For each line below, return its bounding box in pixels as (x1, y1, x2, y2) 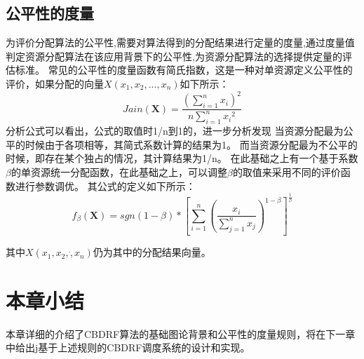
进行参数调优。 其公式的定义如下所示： (15, 178, 196, 193)
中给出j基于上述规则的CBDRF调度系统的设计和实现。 (6, 340, 250, 355)
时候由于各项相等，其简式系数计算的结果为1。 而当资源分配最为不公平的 (25, 137, 358, 151)
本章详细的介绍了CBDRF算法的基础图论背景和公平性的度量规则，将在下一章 (6, 326, 356, 341)
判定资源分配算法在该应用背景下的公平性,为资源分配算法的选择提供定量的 (6, 48, 342, 63)
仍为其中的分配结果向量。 (93, 245, 211, 259)
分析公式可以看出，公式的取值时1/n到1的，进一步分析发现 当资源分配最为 (6, 123, 344, 138)
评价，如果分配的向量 (6, 76, 104, 90)
